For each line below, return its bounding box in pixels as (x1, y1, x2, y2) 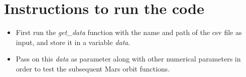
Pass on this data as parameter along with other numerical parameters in (16, 53, 241, 64)
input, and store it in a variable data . (16, 36, 131, 47)
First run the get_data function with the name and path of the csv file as (16, 27, 242, 37)
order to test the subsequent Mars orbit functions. (16, 63, 170, 73)
